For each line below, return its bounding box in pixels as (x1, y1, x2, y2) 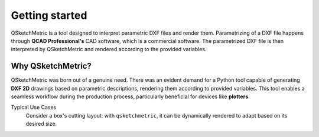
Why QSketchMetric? (11, 61, 92, 71)
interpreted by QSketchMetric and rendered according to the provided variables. (11, 46, 207, 53)
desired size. (25, 121, 57, 128)
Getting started (11, 9, 87, 22)
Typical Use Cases (11, 103, 57, 111)
